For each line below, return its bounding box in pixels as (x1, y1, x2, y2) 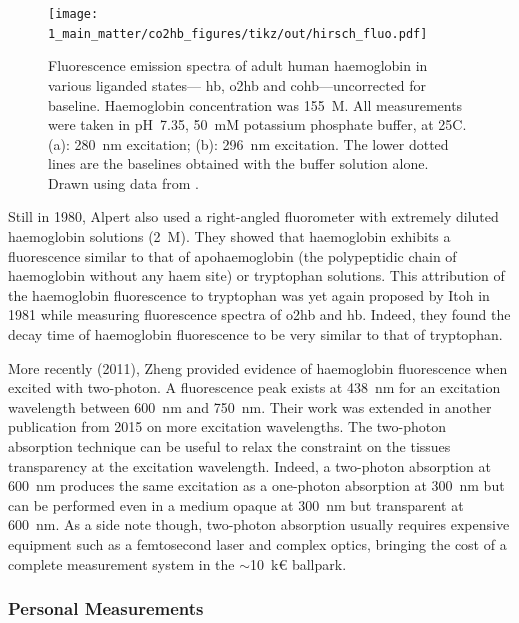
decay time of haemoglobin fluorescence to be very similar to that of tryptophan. (8, 324, 503, 345)
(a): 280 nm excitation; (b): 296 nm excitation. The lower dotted (48, 133, 449, 154)
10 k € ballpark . (250, 553, 347, 574)
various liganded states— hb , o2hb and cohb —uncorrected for (48, 74, 427, 95)
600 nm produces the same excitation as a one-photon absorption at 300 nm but (8, 475, 505, 496)
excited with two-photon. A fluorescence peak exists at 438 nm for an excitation (8, 377, 501, 398)
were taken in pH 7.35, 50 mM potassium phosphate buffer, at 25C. (48, 114, 467, 135)
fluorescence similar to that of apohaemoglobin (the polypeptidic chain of (8, 245, 457, 266)
